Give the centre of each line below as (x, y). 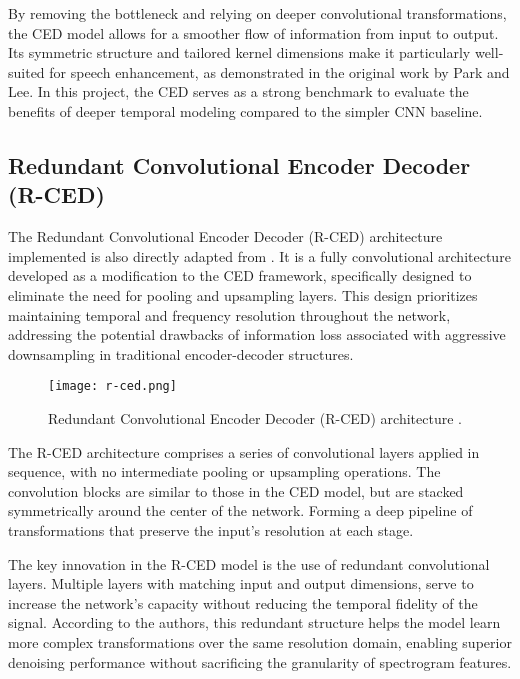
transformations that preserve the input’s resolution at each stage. (211, 529)
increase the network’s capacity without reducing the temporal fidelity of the (243, 602)
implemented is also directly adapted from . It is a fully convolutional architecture (259, 255)
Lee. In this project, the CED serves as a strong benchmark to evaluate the (238, 91)
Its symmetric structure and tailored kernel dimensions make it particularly (239, 52)
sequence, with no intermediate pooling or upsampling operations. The (224, 471)
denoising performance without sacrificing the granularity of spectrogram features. (260, 661)
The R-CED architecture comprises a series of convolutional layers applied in (244, 451)
